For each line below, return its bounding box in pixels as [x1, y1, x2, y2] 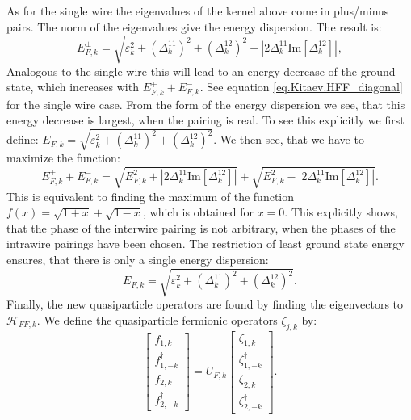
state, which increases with [6, 78, 139, 95]
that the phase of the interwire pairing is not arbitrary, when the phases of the [6, 219, 396, 236]
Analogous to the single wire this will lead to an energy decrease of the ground [6, 62, 396, 79]
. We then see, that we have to [213, 131, 364, 148]
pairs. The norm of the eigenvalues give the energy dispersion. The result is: [6, 18, 382, 35]
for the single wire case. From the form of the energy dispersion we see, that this [6, 95, 405, 112]
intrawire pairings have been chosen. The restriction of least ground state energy [6, 235, 405, 252]
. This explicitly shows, [284, 204, 398, 220]
